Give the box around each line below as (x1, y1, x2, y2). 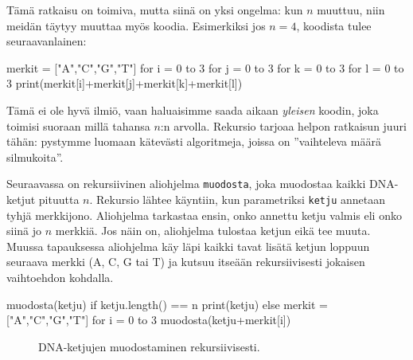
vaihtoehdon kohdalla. (6, 269, 114, 286)
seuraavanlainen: (6, 33, 87, 49)
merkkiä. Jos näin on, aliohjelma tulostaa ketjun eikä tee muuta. (55, 222, 371, 239)
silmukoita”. (6, 148, 64, 165)
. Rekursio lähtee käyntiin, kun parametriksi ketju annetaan (89, 191, 386, 207)
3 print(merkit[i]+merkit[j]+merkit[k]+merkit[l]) (6, 75, 243, 92)
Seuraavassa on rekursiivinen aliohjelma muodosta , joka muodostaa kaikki (6, 175, 366, 192)
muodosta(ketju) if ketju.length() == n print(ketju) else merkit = (6, 295, 328, 312)
